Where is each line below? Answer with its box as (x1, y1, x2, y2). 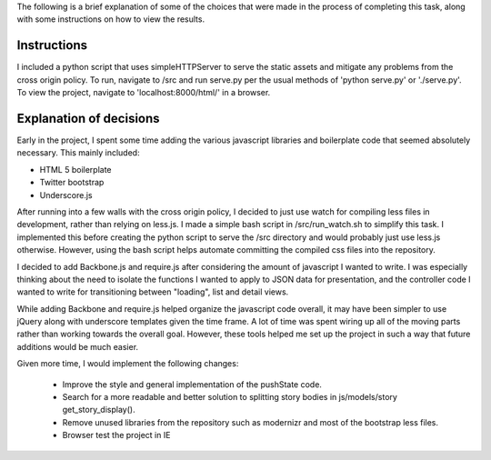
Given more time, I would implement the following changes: (16, 358, 239, 369)
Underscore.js (39, 189, 93, 200)
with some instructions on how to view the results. (16, 14, 205, 25)
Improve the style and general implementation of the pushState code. (62, 378, 323, 390)
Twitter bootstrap (39, 177, 105, 188)
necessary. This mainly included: (16, 147, 140, 158)
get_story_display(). (62, 405, 135, 415)
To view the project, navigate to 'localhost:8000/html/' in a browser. (16, 87, 271, 98)
